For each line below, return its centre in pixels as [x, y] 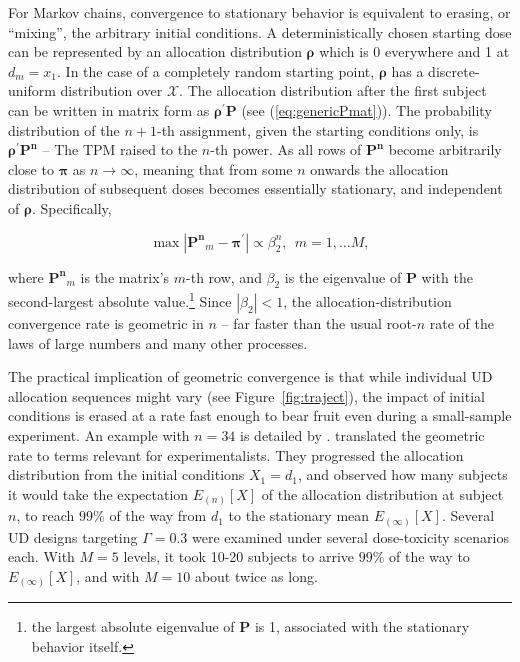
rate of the [461, 322]
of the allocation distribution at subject [382, 493]
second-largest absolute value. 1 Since [120, 299]
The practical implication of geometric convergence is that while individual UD [250, 376]
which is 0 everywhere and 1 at [414, 51]
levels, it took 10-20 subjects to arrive [238, 556]
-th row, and [224, 276]
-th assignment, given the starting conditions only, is [317, 129]
